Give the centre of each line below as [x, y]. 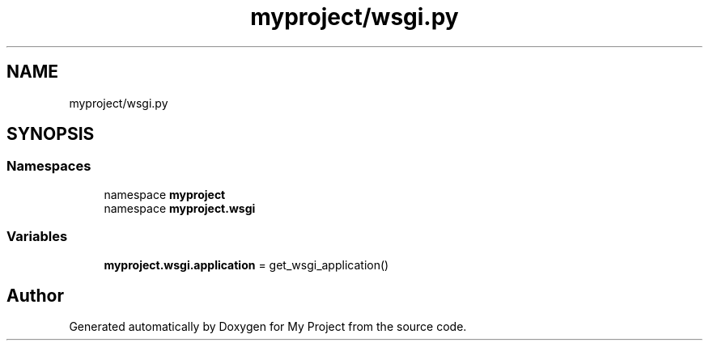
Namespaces [49, 166]
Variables [37, 237]
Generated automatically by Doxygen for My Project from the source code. [268, 327]
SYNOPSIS [51, 134]
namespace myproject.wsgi [180, 208]
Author [35, 295]
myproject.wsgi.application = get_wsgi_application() [246, 264]
